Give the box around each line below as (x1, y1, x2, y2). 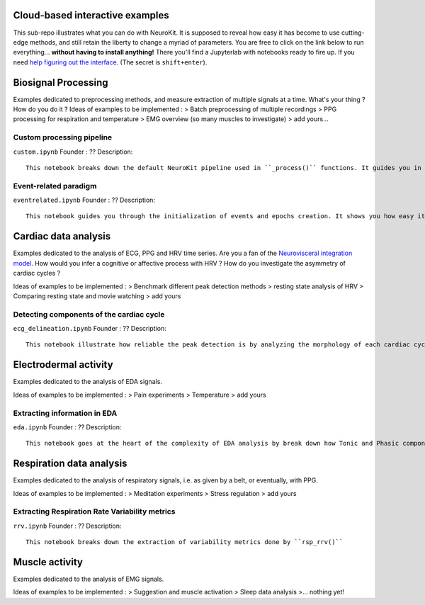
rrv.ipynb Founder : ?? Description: (13, 521, 122, 530)
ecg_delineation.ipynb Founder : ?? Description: (13, 324, 166, 333)
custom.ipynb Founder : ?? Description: (13, 147, 133, 156)
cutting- (341, 28, 365, 37)
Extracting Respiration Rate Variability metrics (13, 507, 176, 516)
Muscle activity (13, 556, 83, 568)
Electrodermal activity (13, 358, 113, 371)
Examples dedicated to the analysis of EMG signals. (13, 575, 164, 583)
